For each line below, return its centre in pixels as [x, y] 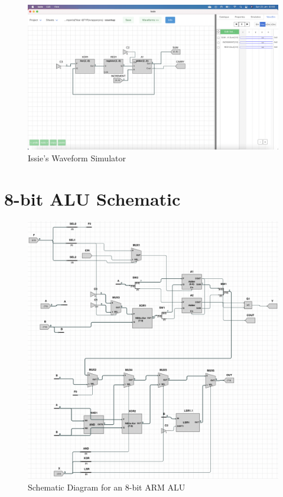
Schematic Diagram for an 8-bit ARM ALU [107, 487]
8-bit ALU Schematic [92, 198]
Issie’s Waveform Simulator [77, 157]
